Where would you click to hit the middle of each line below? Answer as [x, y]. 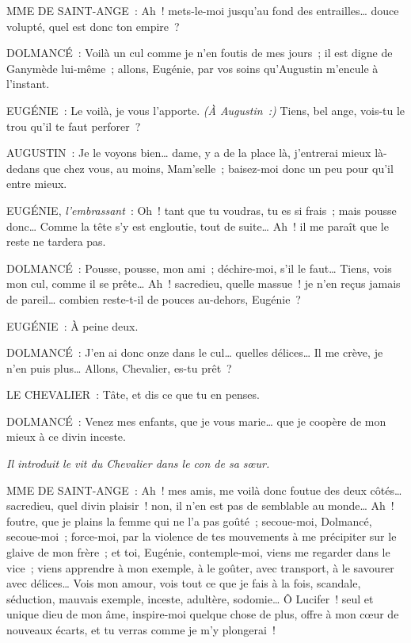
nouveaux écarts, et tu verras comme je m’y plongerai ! [141, 630]
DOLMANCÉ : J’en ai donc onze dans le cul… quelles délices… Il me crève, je [195, 352]
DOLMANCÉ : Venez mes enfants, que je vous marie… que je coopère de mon [196, 421]
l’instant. [28, 84]
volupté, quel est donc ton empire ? [93, 26]
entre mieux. [37, 184]
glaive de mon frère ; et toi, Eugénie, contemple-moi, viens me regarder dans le [198, 552]
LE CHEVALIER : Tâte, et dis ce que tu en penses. [133, 394]
